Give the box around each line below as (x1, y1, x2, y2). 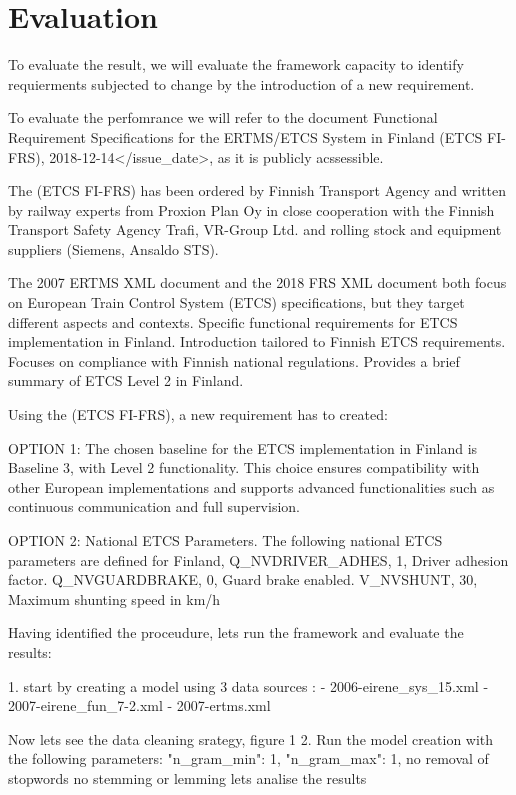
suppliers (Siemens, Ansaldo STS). (8, 238, 219, 259)
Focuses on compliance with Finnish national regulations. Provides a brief (8, 350, 460, 371)
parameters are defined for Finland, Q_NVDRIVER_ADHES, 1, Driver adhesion (8, 549, 509, 570)
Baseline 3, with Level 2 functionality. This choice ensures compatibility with (8, 457, 480, 478)
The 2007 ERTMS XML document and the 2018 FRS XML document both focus (8, 272, 507, 293)
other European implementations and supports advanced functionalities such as (8, 476, 495, 497)
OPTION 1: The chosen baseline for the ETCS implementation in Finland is (8, 437, 478, 458)
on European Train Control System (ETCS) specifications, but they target (8, 292, 465, 313)
